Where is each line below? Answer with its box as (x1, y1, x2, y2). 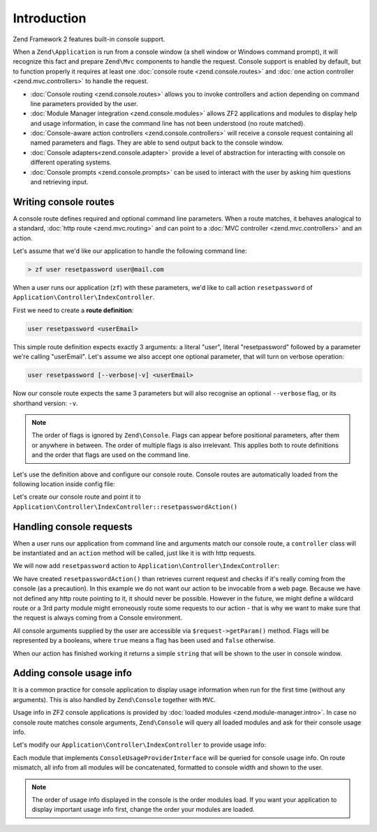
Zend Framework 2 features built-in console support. (13, 35, 165, 43)
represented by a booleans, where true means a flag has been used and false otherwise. (13, 636, 276, 645)
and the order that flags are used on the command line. (31, 451, 191, 459)
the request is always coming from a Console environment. (13, 613, 183, 622)
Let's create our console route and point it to (13, 492, 141, 501)
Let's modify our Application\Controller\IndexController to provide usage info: (13, 740, 267, 749)
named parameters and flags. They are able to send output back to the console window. (30, 138, 284, 147)
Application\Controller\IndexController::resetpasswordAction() (13, 503, 238, 511)
